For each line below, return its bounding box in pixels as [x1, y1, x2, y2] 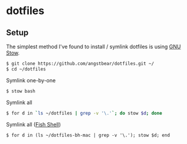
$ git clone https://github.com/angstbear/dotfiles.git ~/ [6, 61, 155, 66]
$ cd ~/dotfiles [6, 66, 46, 72]
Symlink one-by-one [6, 76, 56, 83]
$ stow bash [6, 88, 35, 94]
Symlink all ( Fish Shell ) [6, 120, 61, 128]
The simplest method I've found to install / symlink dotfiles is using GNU [6, 43, 181, 50]
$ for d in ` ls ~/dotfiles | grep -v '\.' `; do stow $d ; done [6, 110, 162, 116]
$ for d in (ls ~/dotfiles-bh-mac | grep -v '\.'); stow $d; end [6, 132, 170, 138]
